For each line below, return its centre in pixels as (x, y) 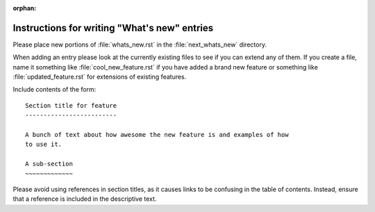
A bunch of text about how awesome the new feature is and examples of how (157, 135)
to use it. (44, 145)
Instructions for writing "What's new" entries (113, 28)
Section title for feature (71, 105)
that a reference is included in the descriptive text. (85, 199)
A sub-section (49, 164)
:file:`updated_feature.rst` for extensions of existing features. (100, 77)
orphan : (25, 8)
